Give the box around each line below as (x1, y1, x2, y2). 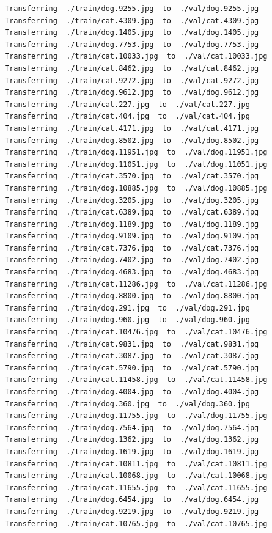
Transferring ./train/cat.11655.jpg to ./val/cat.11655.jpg (5, 483, 268, 492)
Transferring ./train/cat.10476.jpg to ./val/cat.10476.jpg (5, 328, 268, 337)
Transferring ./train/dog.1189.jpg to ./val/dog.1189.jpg (5, 219, 259, 229)
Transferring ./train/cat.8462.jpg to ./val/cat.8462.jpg (5, 64, 259, 73)
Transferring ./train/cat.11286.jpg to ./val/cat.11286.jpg (5, 279, 268, 289)
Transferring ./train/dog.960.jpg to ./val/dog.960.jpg (5, 315, 250, 325)
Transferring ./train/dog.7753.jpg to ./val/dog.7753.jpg (5, 40, 259, 49)
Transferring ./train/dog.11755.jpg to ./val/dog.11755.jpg (5, 411, 268, 421)
